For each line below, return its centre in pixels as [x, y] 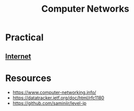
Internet [18, 56]
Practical [25, 37]
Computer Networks [85, 9]
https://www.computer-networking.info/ [54, 92]
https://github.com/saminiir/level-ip [49, 103]
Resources [28, 78]
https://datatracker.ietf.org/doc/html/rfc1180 [58, 98]
